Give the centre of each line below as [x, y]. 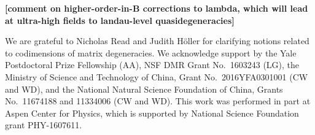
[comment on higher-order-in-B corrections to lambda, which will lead [157, 8]
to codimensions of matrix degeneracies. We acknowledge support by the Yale [151, 52]
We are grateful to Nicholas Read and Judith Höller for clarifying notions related [157, 41]
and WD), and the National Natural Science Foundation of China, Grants [144, 89]
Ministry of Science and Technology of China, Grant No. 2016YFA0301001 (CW [157, 76]
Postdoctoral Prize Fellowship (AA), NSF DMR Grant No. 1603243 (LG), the [152, 65]
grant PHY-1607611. [44, 125]
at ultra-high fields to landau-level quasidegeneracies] [120, 20]
